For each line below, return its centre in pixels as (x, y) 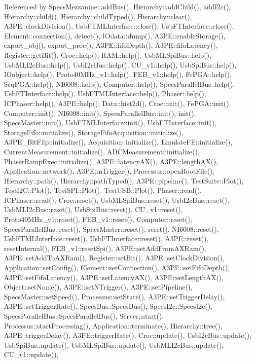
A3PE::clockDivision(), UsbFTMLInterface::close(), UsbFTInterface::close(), (119, 26)
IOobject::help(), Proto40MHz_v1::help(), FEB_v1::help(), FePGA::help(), (118, 74)
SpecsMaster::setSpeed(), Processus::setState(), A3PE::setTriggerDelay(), (114, 296)
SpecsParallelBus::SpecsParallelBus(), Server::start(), (84, 316)
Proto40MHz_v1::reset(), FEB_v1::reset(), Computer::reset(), (98, 219)
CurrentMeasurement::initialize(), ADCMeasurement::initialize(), (102, 151)
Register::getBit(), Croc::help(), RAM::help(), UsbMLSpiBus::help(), (108, 54)
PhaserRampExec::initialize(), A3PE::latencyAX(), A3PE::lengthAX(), (111, 161)
